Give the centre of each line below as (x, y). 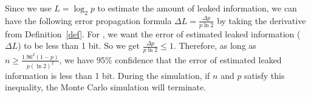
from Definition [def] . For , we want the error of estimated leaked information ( (153, 33)
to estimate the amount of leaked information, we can (197, 8)
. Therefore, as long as (215, 45)
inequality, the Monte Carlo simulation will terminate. (106, 87)
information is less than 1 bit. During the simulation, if (108, 75)
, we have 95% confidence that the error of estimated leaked (170, 59)
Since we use (28, 8)
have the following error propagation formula (88, 20)
